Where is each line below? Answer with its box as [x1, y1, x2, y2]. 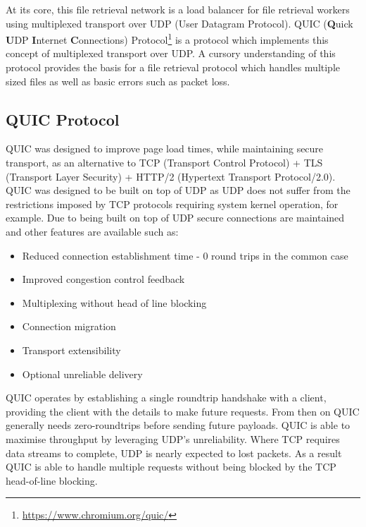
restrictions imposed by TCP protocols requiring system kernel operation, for [6, 196, 339, 211]
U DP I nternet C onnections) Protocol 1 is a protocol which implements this [6, 30, 329, 47]
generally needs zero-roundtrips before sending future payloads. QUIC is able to [6, 418, 351, 432]
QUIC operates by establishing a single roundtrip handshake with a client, [6, 390, 327, 405]
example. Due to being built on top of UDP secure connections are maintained [6, 210, 345, 225]
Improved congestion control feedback [22, 272, 185, 286]
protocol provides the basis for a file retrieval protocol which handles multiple [6, 60, 341, 75]
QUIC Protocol [6, 108, 120, 130]
